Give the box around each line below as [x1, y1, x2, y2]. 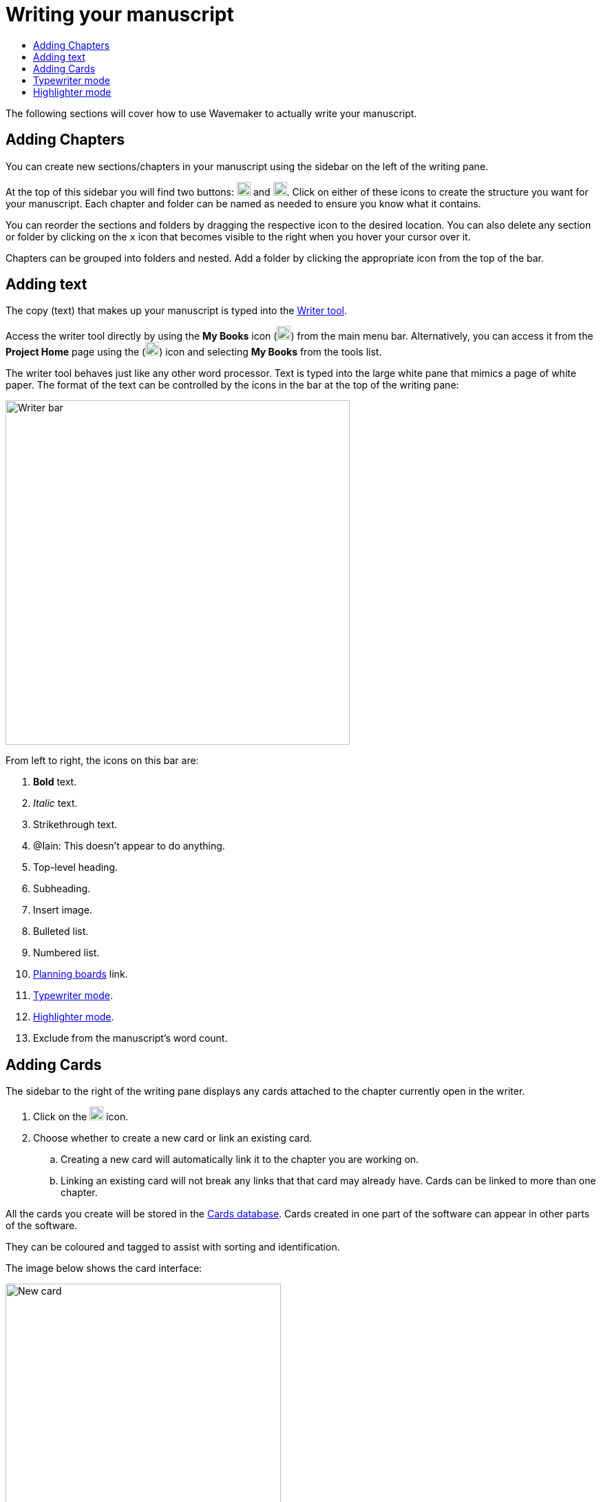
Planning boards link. [33, 968, 128, 980]
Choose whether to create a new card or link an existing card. [33, 1132, 313, 1144]
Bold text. [33, 776, 77, 788]
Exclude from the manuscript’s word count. [33, 1032, 228, 1045]
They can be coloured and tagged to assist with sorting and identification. [6, 1241, 340, 1253]
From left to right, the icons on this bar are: [6, 754, 199, 767]
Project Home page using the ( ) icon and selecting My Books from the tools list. [6, 346, 382, 358]
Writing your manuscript [6, 3, 234, 26]
